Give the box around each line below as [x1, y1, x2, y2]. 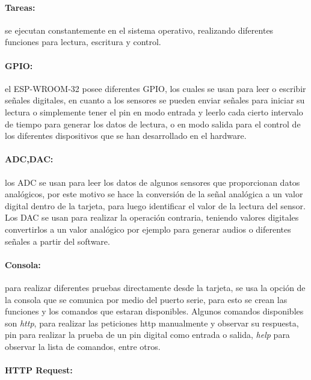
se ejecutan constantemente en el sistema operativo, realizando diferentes [5, 23, 274, 36]
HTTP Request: [5, 364, 73, 376]
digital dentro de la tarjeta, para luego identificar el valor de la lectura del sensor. [5, 199, 306, 212]
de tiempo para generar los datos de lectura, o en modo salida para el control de [5, 117, 301, 130]
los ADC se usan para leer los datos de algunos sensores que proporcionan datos [5, 176, 300, 188]
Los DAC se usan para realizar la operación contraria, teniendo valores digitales [5, 211, 299, 224]
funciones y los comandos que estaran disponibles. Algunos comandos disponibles [5, 305, 304, 317]
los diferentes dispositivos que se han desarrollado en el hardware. [5, 129, 247, 142]
